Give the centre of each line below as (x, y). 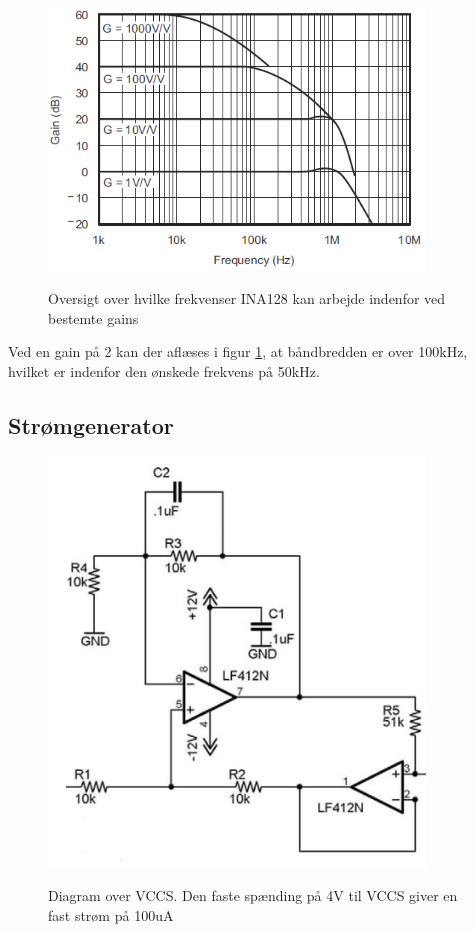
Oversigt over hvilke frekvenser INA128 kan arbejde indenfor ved (247, 297)
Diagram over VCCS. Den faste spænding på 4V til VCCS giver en (253, 895)
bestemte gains (93, 317)
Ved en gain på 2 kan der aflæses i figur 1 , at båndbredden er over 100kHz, (238, 351)
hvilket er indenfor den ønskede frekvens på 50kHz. (164, 370)
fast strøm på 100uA (111, 915)
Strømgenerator (91, 424)
